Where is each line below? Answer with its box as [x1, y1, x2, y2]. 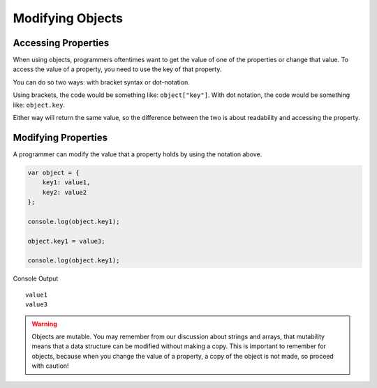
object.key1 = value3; [27, 237, 105, 245]
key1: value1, [42, 179, 91, 186]
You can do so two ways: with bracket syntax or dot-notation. [13, 77, 190, 87]
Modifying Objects [13, 10, 124, 26]
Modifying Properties [13, 131, 108, 143]
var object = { [27, 168, 80, 177]
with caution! [31, 361, 69, 370]
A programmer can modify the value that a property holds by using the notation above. [13, 150, 263, 158]
